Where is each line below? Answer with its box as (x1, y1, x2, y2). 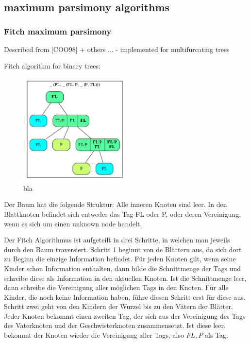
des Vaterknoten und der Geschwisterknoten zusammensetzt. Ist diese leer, (4, 320, 226, 330)
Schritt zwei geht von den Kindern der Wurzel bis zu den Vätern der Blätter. (4, 301, 233, 311)
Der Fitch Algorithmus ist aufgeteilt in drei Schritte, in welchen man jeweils (4, 235, 230, 245)
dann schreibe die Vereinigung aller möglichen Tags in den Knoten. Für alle (4, 282, 229, 292)
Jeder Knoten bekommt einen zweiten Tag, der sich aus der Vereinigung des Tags (4, 310, 246, 321)
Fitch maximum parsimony (4, 25, 112, 37)
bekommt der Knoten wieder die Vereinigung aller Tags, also (4, 330, 184, 340)
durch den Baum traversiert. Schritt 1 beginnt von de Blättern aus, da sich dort (4, 244, 242, 254)
